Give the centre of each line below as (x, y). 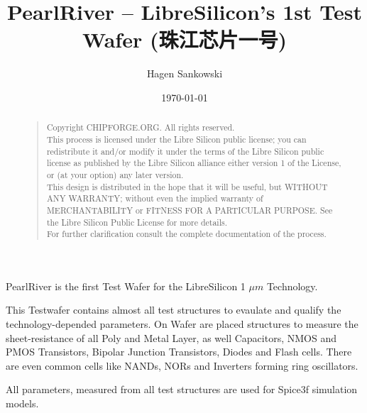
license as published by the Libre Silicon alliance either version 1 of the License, (194, 163)
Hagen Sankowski (185, 73)
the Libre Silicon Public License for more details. (137, 222)
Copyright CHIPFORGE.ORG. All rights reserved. (141, 127)
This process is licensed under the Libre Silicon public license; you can (176, 139)
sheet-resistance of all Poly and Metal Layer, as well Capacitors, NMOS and (171, 337)
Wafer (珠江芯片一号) (185, 39)
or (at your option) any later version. (115, 174)
